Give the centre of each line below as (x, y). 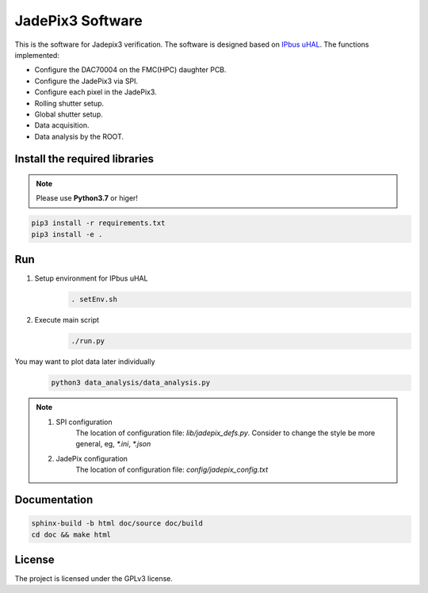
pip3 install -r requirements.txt (98, 223)
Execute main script (67, 320)
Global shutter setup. (69, 114)
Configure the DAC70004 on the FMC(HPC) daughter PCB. (130, 70)
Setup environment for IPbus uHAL (91, 278)
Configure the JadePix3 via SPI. (86, 81)
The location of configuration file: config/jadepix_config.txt (172, 470)
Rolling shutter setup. (69, 103)
